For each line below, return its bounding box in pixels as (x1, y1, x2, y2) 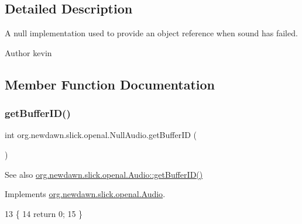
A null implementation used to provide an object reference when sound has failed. (5, 27, 298, 39)
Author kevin (5, 46, 52, 58)
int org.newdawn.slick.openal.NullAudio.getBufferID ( (5, 129, 197, 141)
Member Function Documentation (5, 75, 215, 93)
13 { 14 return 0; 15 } (5, 207, 83, 219)
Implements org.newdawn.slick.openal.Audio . (5, 188, 166, 200)
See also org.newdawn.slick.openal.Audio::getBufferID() (5, 168, 203, 180)
